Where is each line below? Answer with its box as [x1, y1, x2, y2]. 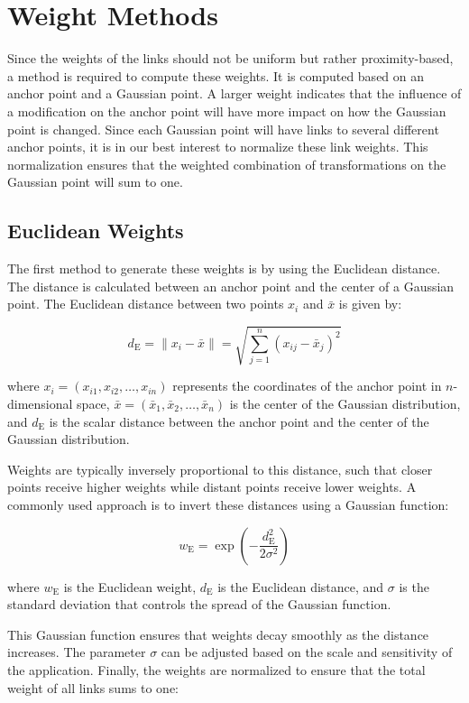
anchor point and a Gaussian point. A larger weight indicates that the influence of [7, 84, 462, 103]
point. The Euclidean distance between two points [7, 294, 284, 313]
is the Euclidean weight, [63, 577, 197, 596]
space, [77, 394, 110, 412]
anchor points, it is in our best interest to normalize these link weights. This [7, 137, 428, 156]
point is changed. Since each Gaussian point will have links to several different [7, 119, 439, 138]
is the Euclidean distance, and [217, 577, 384, 596]
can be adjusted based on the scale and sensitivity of [161, 643, 453, 661]
